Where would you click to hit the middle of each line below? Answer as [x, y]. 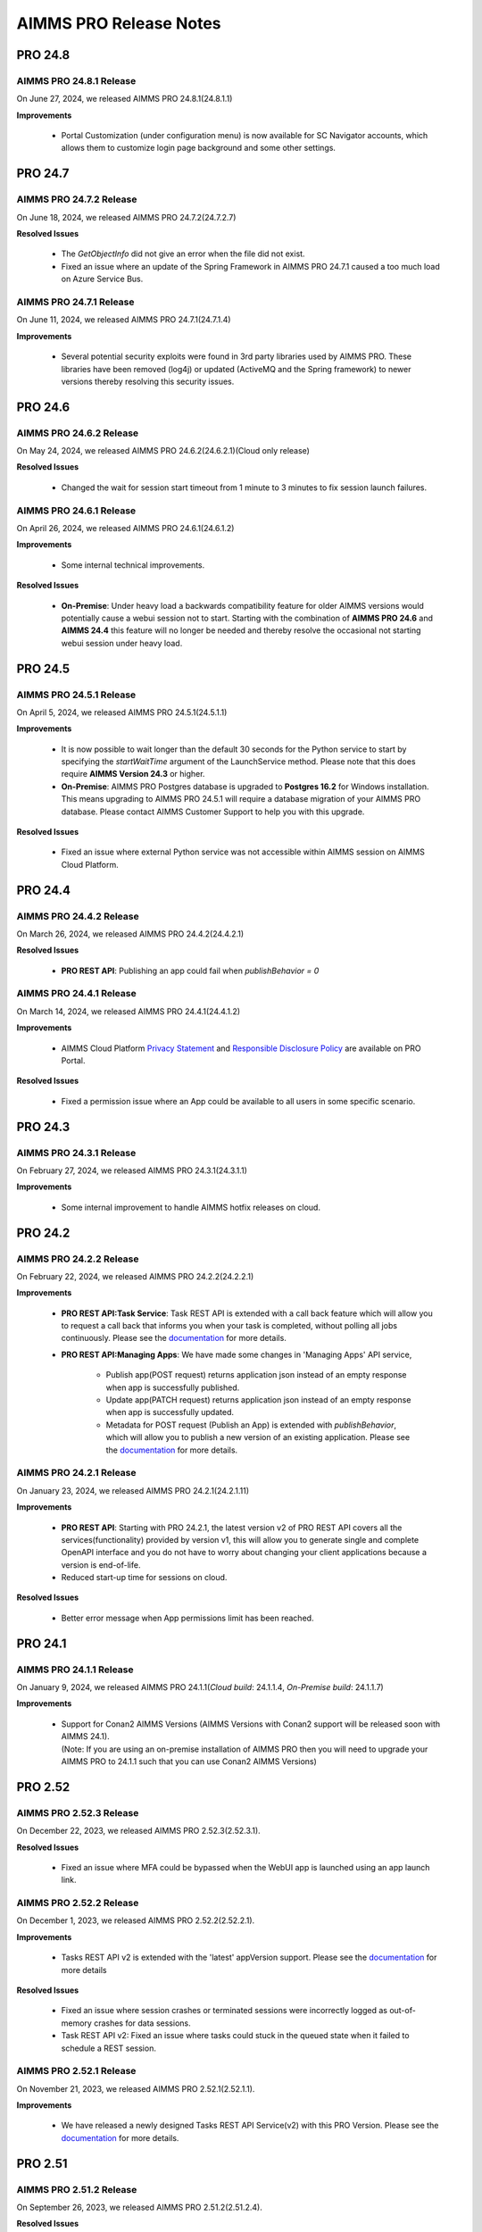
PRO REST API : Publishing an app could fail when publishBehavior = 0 [190, 970]
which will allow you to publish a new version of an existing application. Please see [258, 1437]
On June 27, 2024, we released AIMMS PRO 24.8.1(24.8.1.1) [125, 99]
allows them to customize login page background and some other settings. [199, 148]
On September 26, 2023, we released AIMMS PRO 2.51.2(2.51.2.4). [139, 2207]
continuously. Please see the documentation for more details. [174, 1338]
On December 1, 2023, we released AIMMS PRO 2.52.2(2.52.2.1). [136, 1920]
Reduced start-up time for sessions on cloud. [144, 1578]
